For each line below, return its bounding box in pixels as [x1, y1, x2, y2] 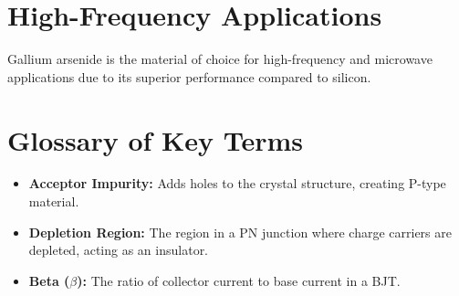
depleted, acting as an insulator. [28, 240, 209, 259]
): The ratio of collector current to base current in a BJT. [77, 270, 401, 290]
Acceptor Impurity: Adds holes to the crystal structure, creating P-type [28, 174, 446, 193]
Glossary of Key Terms [7, 121, 304, 158]
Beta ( [28, 270, 70, 290]
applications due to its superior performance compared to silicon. [7, 67, 371, 86]
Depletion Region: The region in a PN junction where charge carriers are [28, 222, 452, 241]
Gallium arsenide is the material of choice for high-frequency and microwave [7, 49, 433, 69]
